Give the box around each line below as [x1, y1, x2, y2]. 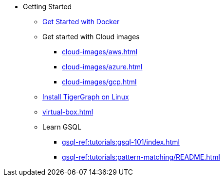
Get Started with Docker [42, 17, 120, 26]
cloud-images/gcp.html [62, 78, 137, 86]
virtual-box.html [42, 108, 93, 116]
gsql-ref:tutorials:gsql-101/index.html [62, 138, 180, 146]
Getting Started [23, 2, 72, 11]
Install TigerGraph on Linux [42, 93, 129, 101]
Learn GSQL [42, 123, 81, 131]
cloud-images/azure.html [62, 63, 143, 71]
